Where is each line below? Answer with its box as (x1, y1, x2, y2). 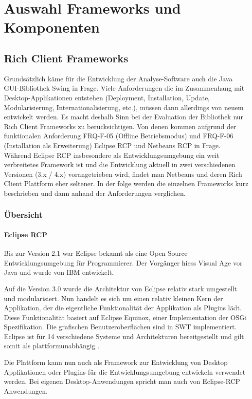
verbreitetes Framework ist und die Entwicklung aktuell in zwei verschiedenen (4, 159, 235, 170)
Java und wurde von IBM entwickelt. (4, 267, 114, 277)
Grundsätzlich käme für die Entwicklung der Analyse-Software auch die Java (4, 73, 233, 83)
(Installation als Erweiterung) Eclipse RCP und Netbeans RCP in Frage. (4, 140, 221, 150)
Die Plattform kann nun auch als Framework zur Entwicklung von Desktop (4, 357, 228, 367)
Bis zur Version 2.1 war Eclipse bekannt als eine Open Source (4, 248, 188, 258)
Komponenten (4, 17, 100, 37)
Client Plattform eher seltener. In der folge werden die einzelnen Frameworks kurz (4, 178, 249, 189)
